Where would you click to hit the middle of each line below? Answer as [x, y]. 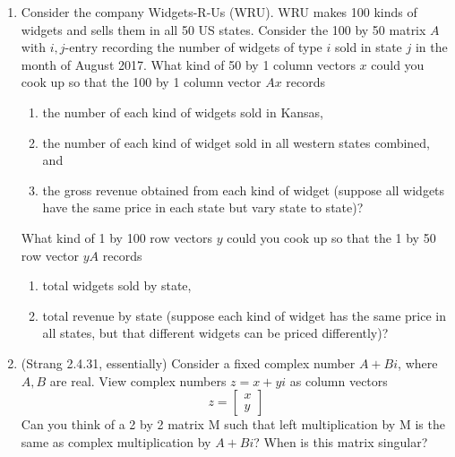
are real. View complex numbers [138, 380]
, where [418, 362]
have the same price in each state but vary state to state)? [203, 207]
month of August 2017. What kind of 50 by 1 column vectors [188, 64]
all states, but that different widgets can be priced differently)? [215, 333]
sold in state [368, 47]
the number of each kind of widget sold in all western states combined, [236, 142]
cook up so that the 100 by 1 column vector [141, 82]
